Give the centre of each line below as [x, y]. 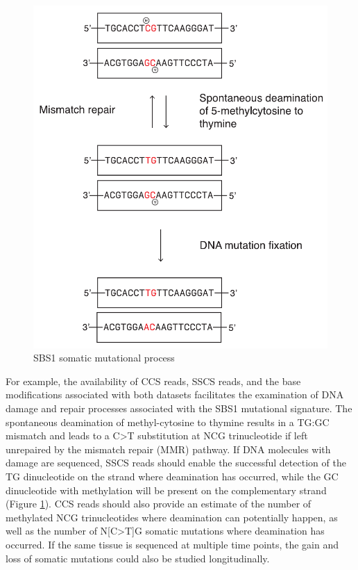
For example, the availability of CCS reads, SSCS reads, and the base [153, 381]
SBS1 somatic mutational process [104, 358]
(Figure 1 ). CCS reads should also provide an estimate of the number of [159, 504]
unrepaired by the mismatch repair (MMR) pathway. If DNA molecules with [168, 449]
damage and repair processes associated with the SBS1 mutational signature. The [179, 408]
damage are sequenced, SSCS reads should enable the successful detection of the [176, 463]
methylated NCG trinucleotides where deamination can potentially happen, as [172, 517]
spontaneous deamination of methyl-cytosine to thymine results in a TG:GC [168, 422]
